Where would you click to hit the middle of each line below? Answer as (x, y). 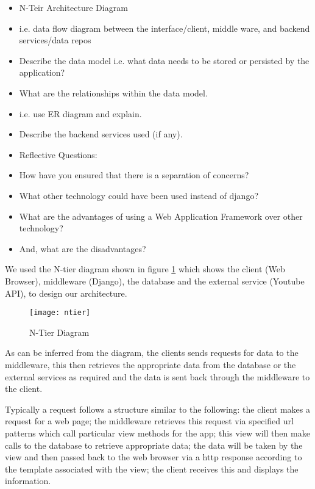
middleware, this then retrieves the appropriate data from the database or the (150, 364)
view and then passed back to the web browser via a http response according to (154, 457)
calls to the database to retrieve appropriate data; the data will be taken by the (154, 445)
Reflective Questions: (58, 154)
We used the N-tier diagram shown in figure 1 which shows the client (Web (145, 269)
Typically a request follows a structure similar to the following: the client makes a (158, 409)
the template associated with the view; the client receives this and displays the (152, 469)
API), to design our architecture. (66, 293)
